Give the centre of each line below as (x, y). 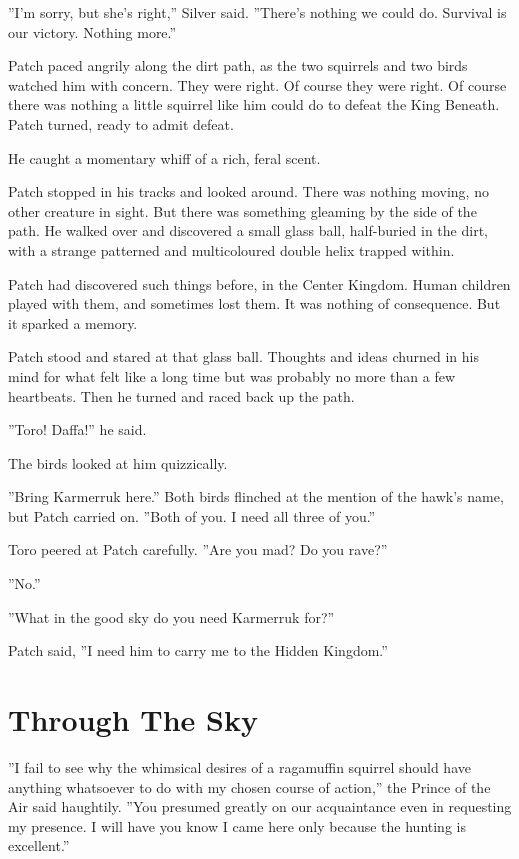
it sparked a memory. (73, 322)
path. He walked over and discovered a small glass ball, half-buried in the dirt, (248, 230)
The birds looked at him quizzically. (118, 462)
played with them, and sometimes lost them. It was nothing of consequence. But (254, 303)
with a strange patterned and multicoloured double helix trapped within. (231, 249)
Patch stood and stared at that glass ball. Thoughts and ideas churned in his (244, 356)
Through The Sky (133, 719)
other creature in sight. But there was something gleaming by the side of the (242, 210)
